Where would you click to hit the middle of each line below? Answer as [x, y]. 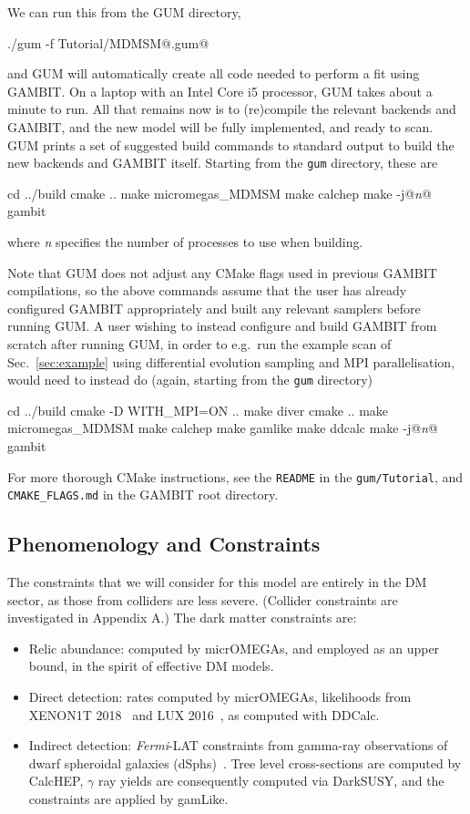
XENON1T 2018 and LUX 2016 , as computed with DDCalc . [204, 714]
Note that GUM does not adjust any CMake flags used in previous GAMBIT [222, 272]
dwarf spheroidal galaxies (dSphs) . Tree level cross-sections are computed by [245, 762]
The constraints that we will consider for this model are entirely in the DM [217, 582]
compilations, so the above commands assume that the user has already [207, 290]
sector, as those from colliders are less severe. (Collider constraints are [203, 599]
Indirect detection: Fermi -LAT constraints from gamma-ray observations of [238, 745]
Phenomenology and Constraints [164, 544]
